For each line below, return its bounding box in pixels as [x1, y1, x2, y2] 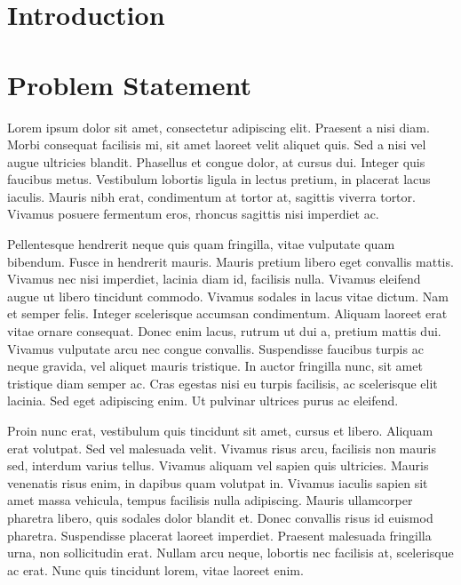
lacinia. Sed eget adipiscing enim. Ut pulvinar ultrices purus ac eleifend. [7, 391, 399, 410]
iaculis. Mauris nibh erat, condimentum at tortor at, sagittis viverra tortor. [7, 187, 416, 205]
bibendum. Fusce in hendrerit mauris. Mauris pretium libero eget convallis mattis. [7, 252, 454, 270]
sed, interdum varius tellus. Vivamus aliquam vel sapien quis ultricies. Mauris [7, 456, 429, 475]
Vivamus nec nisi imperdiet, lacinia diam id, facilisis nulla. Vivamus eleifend [7, 269, 421, 288]
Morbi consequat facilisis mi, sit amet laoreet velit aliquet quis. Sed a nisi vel [7, 135, 426, 154]
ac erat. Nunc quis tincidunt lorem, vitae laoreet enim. [7, 560, 304, 579]
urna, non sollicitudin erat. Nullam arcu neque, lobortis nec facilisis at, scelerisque [7, 543, 454, 562]
